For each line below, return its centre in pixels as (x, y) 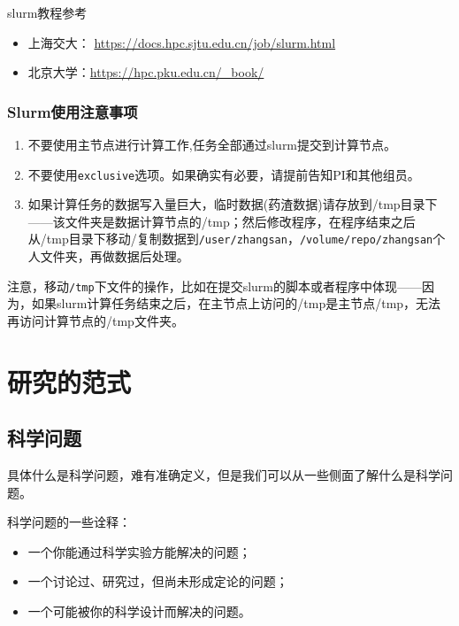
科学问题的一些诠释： (69, 522)
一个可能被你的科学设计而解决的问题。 (139, 611)
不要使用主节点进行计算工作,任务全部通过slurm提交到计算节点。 (212, 144)
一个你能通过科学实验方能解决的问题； (139, 551)
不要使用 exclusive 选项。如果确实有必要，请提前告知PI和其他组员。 (224, 174)
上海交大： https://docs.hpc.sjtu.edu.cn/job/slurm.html (182, 42)
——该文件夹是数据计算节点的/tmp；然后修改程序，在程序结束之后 (222, 221)
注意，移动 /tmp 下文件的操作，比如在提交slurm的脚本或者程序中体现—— (214, 286)
